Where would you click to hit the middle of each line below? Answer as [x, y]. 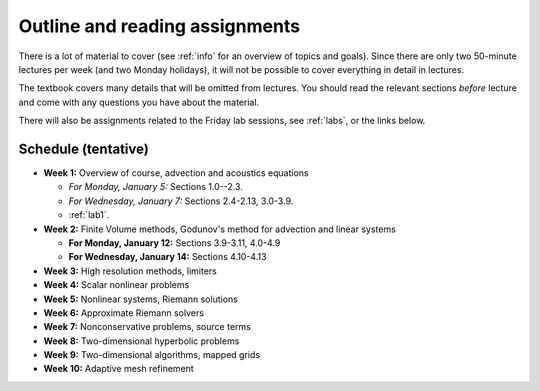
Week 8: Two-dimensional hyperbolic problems [141, 341]
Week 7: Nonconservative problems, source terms [147, 327]
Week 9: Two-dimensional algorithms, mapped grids [151, 355]
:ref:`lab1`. [89, 215]
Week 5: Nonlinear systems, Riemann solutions [141, 299]
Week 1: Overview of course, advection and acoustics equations [176, 173]
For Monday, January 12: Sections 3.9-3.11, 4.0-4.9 [174, 242]
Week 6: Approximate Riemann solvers [124, 312]
